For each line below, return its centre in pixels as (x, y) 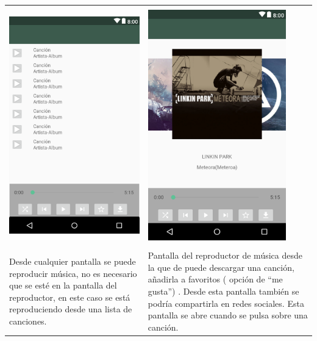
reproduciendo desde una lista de (71, 309)
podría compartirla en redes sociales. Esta (226, 303)
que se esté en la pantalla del (63, 285)
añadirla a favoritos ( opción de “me (215, 279)
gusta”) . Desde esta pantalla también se (223, 291)
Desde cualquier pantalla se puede (73, 261)
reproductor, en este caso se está (70, 297)
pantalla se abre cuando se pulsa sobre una (228, 315)
